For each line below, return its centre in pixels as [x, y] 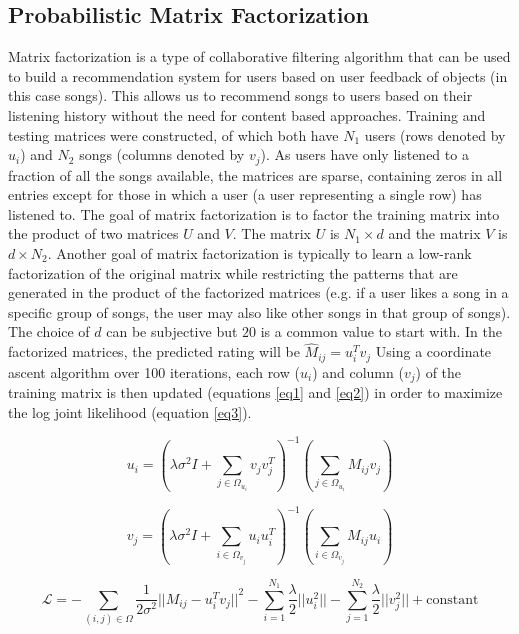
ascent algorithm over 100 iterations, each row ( [154, 371]
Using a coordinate [433, 351]
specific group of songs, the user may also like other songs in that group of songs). [259, 311]
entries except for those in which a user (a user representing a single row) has [245, 194]
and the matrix [434, 233]
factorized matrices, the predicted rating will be [154, 351]
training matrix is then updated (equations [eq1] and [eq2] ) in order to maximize [255, 392]
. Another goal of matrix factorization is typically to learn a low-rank [259, 253]
